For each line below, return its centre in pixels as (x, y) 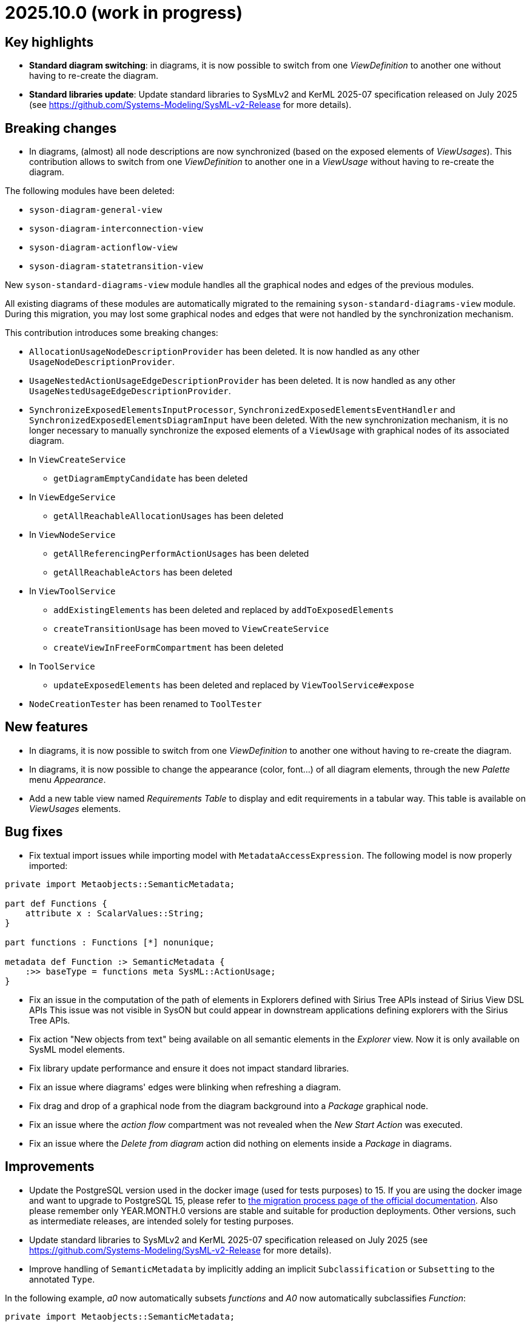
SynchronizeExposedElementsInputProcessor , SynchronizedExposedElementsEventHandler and (242, 410)
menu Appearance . (68, 779)
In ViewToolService (72, 591)
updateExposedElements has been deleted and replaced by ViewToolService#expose (234, 685)
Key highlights (49, 42)
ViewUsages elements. (75, 808)
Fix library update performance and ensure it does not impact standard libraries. (189, 1068)
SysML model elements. (77, 1049)
